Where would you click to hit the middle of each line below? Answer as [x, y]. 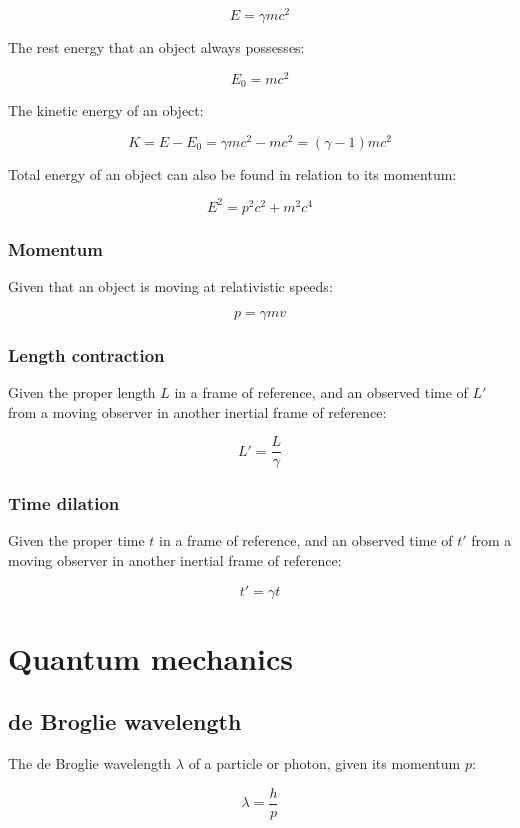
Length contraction [86, 354]
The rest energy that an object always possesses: [156, 47]
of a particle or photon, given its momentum [324, 763]
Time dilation [64, 503]
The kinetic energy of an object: [106, 110]
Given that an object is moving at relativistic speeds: [170, 286]
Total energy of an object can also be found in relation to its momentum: [232, 173]
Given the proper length [82, 392]
